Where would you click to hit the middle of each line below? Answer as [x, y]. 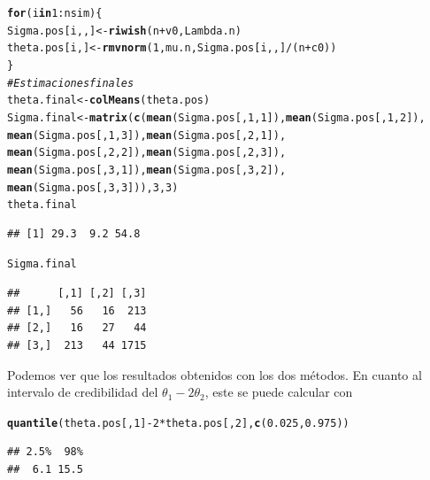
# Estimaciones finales [71, 83]
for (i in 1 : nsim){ [55, 13]
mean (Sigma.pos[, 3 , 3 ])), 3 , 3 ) [93, 187]
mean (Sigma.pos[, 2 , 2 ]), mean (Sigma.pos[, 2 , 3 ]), [147, 153]
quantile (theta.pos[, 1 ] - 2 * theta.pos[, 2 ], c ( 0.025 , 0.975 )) [178, 423]
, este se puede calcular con [279, 392]
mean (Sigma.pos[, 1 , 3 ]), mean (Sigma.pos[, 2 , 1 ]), [147, 135]
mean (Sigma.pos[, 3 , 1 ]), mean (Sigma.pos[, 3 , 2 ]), [147, 170]
